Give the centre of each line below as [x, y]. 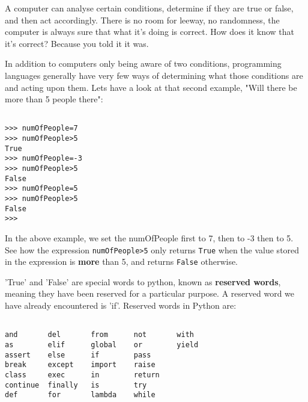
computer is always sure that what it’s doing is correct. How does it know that [150, 32]
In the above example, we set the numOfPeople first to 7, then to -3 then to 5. [149, 237]
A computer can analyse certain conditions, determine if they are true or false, [149, 8]
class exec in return [82, 375]
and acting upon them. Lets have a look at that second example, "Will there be [151, 87]
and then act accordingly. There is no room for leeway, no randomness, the [142, 20]
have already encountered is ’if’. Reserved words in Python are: [121, 305]
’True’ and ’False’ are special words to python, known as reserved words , [143, 281]
